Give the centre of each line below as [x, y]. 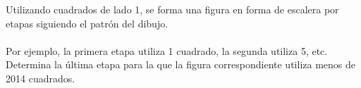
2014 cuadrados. [41, 78]
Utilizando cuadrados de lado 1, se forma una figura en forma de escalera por [172, 9]
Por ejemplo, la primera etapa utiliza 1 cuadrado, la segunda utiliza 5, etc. [167, 50]
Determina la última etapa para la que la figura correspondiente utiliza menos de [180, 64]
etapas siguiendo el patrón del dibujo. [87, 23]
